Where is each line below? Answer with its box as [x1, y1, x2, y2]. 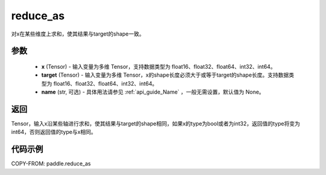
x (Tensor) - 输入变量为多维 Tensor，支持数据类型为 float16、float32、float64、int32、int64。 [41, 63, 276, 70]
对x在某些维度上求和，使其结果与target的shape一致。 [11, 30, 145, 37]
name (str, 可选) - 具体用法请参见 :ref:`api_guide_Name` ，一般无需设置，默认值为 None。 [41, 88, 265, 96]
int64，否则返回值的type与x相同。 [11, 129, 97, 136]
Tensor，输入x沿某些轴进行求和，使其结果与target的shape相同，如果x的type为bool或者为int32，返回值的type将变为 [11, 120, 300, 127]
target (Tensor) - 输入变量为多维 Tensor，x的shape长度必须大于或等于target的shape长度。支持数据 [41, 71, 289, 78]
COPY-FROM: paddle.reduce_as [11, 160, 91, 167]
